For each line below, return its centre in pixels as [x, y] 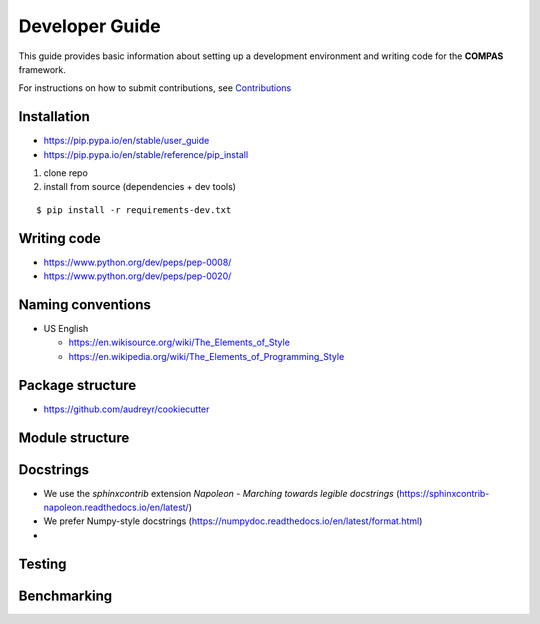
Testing [42, 563]
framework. [42, 69]
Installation [54, 116]
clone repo [66, 173]
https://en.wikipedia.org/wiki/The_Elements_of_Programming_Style [206, 356]
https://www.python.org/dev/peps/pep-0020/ [137, 276]
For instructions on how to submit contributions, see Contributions [155, 88]
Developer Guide [89, 26]
